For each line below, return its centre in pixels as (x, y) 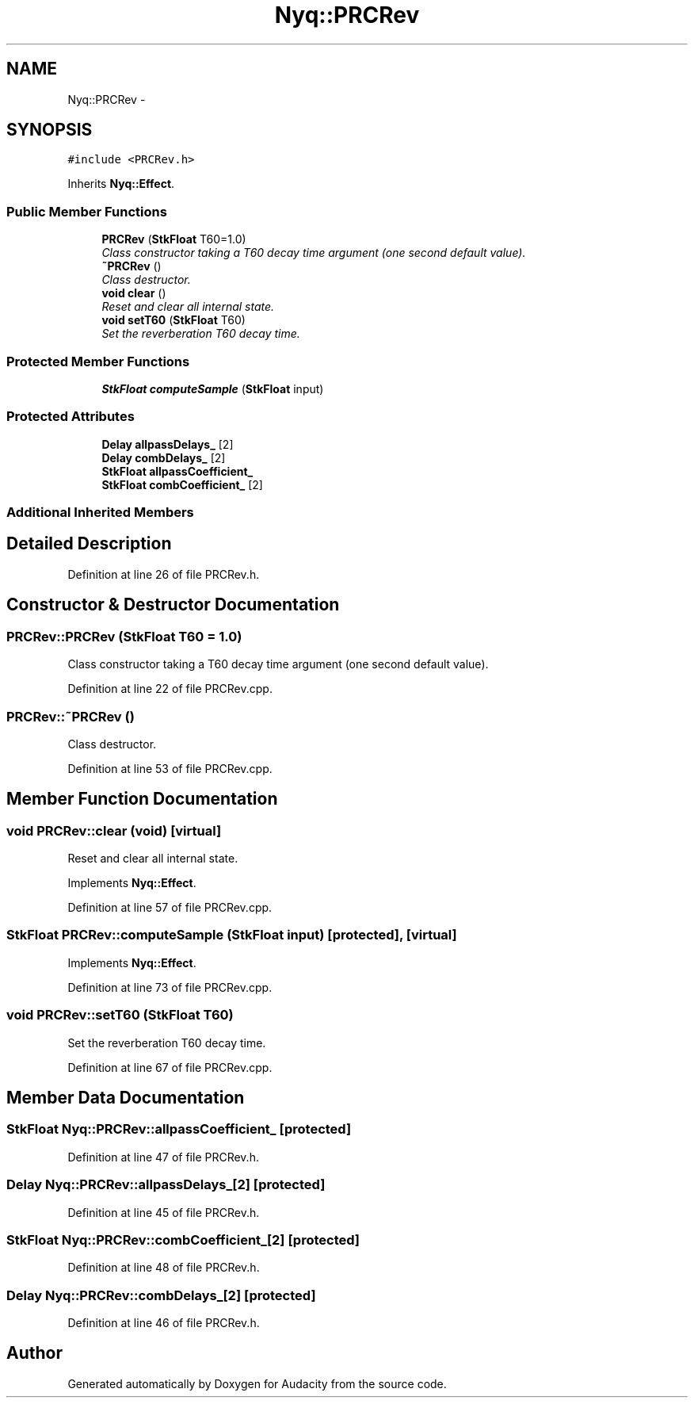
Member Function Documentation (142, 799)
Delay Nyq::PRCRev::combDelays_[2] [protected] (161, 1295)
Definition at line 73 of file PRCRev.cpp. (170, 987)
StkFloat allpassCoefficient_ (177, 471)
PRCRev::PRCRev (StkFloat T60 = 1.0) (124, 636)
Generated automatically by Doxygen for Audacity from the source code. (257, 1383)
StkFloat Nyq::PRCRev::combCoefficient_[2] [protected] (183, 1239)
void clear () (134, 293)
